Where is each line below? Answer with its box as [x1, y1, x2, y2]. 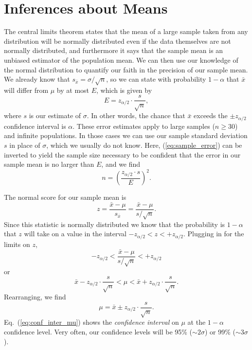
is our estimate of [29, 110, 81, 121]
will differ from [4, 85, 49, 95]
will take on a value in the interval [24, 228, 126, 239]
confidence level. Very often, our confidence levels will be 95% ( [4, 326, 193, 336]
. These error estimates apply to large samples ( [72, 121, 215, 131]
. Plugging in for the [183, 228, 244, 239]
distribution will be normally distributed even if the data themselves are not [4, 35, 231, 46]
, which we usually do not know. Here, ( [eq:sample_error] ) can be [46, 140, 242, 150]
